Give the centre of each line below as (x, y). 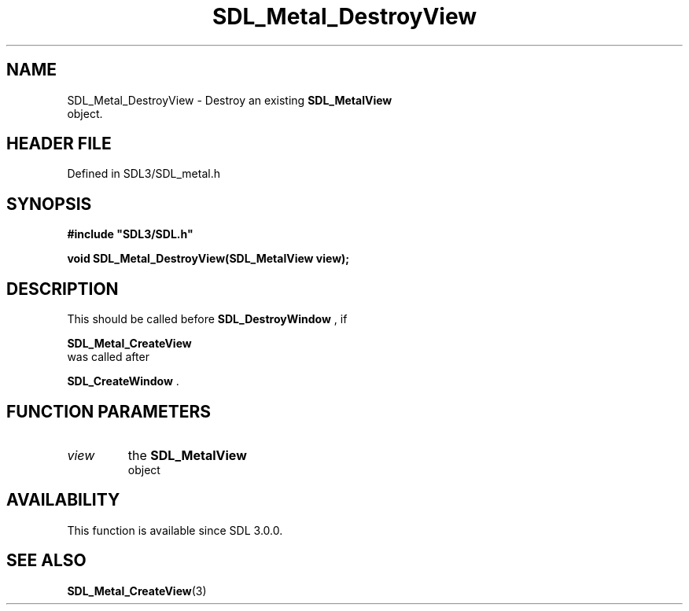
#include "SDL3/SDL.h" (130, 234)
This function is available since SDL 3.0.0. (175, 530)
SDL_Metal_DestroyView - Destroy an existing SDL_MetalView (230, 100)
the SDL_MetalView (187, 455)
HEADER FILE (59, 144)
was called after (108, 357)
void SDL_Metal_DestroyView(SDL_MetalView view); (208, 259)
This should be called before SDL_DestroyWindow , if (207, 319)
